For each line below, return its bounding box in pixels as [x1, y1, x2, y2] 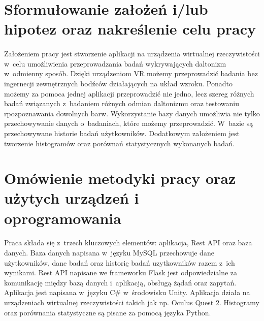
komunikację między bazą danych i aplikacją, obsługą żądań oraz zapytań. [4, 277, 237, 287]
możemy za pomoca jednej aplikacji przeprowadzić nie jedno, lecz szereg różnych [4, 88, 254, 99]
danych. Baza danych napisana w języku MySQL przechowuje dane [4, 247, 214, 258]
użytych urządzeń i [4, 187, 139, 208]
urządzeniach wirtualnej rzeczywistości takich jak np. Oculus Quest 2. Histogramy [4, 297, 259, 307]
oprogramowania [4, 207, 121, 228]
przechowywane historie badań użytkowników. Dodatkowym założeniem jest [4, 127, 240, 138]
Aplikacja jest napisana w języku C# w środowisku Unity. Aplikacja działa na [4, 287, 250, 298]
